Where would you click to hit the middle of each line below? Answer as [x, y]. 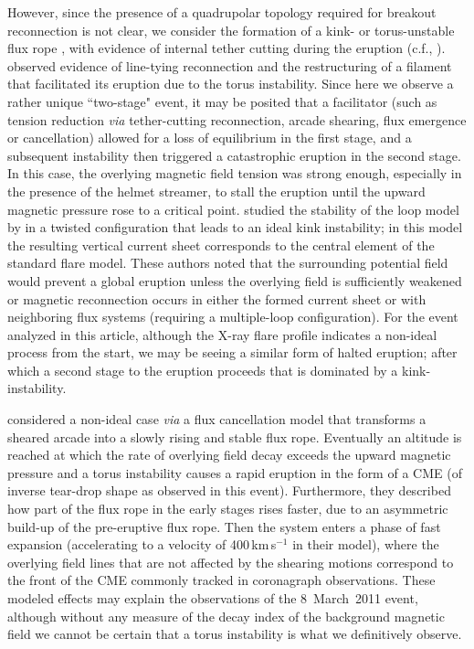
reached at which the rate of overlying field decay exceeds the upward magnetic [229, 455]
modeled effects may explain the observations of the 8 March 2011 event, [213, 598]
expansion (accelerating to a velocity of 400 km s [142, 544]
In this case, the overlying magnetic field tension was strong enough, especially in [235, 173]
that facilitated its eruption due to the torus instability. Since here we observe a [231, 84]
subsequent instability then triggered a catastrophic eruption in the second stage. [234, 155]
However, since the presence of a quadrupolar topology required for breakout [222, 12]
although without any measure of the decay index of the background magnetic [226, 616]
